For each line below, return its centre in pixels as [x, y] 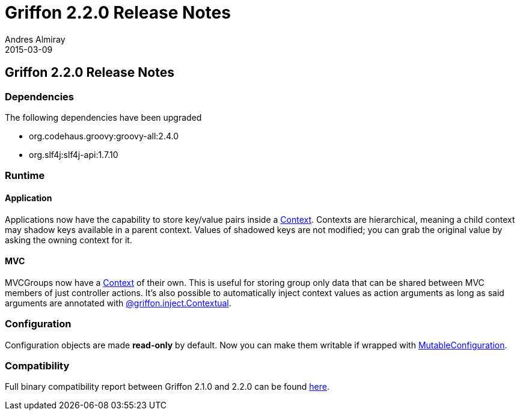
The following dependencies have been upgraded [103, 117]
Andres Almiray [35, 39]
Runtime [25, 176]
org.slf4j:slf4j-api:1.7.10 [74, 154]
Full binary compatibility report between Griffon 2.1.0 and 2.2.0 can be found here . [167, 387]
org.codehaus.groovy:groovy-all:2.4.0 [104, 136]
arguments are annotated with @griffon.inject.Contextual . [118, 303]
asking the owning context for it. [69, 240]
